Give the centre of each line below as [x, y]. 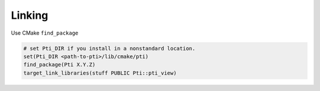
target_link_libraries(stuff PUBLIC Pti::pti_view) [100, 73]
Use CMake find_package [45, 33]
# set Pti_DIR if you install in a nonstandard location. [109, 48]
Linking [30, 15]
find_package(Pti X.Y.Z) [60, 65]
